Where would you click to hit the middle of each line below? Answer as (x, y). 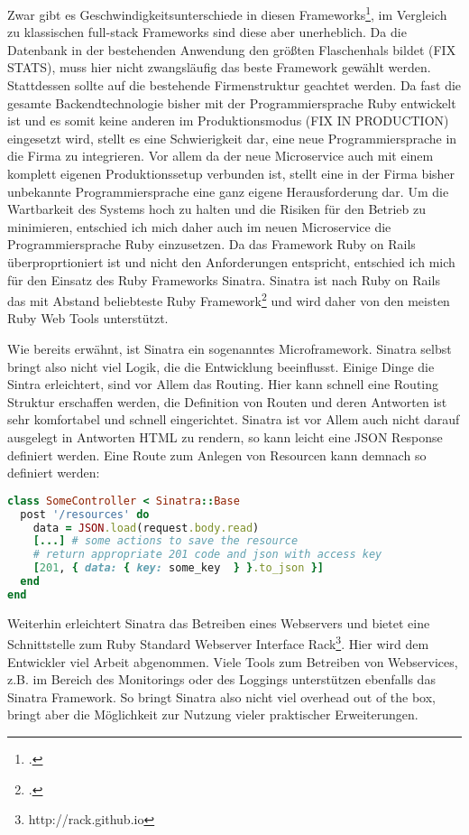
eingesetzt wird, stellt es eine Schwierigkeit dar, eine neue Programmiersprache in (232, 138)
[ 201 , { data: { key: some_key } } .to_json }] (178, 568)
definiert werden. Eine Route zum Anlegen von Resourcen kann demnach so (217, 455)
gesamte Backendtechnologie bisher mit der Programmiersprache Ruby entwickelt (232, 102)
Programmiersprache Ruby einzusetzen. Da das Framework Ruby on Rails (212, 244)
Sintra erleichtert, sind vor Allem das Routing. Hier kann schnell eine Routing (223, 384)
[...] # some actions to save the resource (166, 541)
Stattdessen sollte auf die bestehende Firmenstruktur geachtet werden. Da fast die (234, 85)
